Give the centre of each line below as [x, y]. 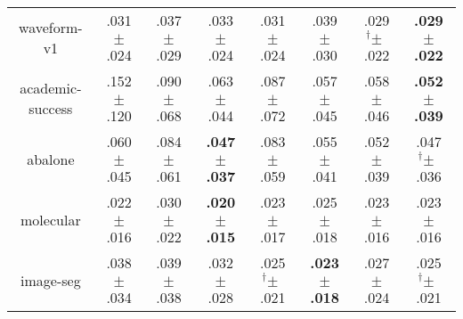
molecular [51, 219]
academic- [51, 88]
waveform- [51, 27]
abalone [51, 159]
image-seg [51, 280]
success [51, 108]
